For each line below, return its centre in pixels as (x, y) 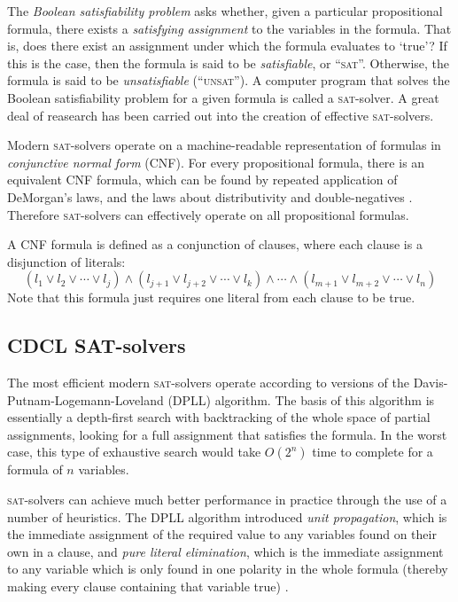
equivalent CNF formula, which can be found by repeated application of (202, 180)
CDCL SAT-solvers (97, 345)
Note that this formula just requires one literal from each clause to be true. (211, 297)
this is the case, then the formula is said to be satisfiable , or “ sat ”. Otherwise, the (229, 63)
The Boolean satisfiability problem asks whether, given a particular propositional (225, 11)
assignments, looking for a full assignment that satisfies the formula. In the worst (227, 434)
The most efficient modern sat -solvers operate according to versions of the (208, 383)
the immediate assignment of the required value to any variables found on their (222, 534)
